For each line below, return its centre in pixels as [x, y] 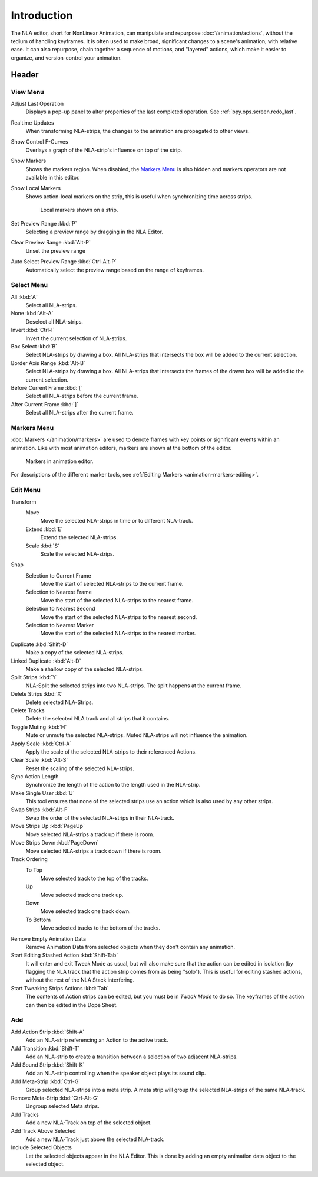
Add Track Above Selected [43, 1131]
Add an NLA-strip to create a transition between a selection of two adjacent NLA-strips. [132, 1057]
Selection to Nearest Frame [59, 592]
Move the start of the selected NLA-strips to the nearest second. [119, 617]
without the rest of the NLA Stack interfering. [80, 980]
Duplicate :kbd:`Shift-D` [39, 644]
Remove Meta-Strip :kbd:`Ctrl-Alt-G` [55, 1098]
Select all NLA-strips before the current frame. [82, 396]
